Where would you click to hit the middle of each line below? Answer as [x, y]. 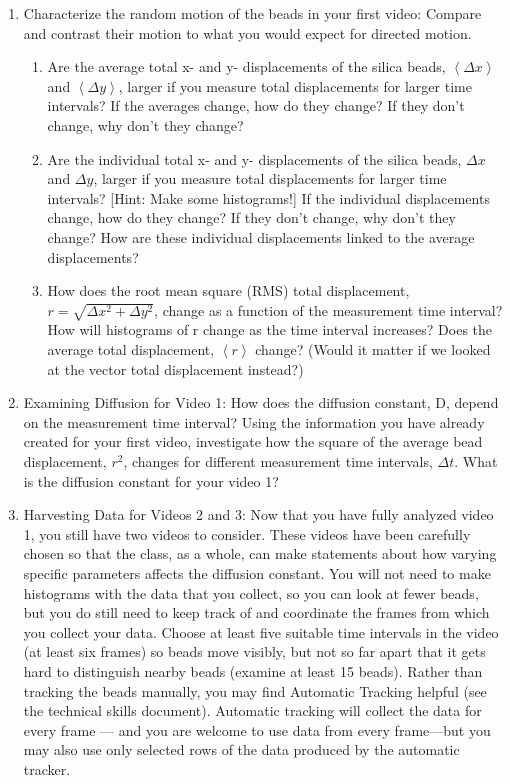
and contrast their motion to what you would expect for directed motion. [247, 32]
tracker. [47, 768]
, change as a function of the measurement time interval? [328, 309]
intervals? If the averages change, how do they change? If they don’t [256, 105]
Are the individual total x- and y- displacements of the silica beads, [254, 158]
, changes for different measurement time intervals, [278, 461]
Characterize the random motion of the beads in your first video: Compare [252, 13]
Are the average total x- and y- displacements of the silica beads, [246, 66]
